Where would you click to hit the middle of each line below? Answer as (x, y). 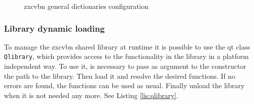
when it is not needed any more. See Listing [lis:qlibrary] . (91, 95)
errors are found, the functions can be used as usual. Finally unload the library (124, 85)
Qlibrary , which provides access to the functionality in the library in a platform (127, 56)
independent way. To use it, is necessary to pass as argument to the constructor (125, 66)
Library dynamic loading (54, 28)
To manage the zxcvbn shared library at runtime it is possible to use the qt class (127, 46)
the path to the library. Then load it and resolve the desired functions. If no (120, 76)
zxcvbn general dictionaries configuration (86, 6)
